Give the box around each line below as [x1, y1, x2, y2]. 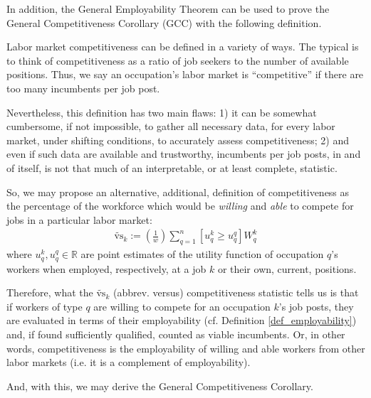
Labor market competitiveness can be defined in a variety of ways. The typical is [6, 39, 359, 54]
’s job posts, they [278, 298, 354, 313]
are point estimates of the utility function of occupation [80, 247, 324, 262]
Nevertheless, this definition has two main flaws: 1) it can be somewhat [6, 104, 317, 119]
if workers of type [6, 298, 83, 313]
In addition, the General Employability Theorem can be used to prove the [6, 1, 330, 16]
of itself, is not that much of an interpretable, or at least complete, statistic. [6, 160, 338, 175]
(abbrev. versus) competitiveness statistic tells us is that [113, 285, 359, 300]
